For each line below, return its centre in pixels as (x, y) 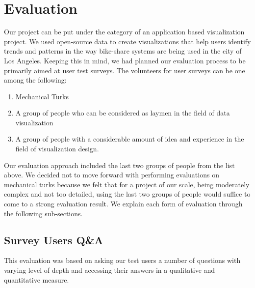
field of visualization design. (57, 149)
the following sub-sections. (43, 213)
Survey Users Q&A (54, 240)
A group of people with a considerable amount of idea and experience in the (130, 139)
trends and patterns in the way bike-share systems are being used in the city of (123, 51)
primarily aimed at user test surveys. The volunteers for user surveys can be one (125, 70)
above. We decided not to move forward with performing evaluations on (112, 175)
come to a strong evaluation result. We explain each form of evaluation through (123, 204)
